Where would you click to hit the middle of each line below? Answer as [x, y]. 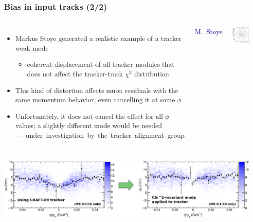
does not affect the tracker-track [75, 74]
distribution [152, 74]
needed [152, 125]
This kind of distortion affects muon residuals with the [97, 90]
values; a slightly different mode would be [77, 125]
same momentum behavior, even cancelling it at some [95, 100]
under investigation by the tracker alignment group [105, 135]
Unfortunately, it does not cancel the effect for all [89, 116]
